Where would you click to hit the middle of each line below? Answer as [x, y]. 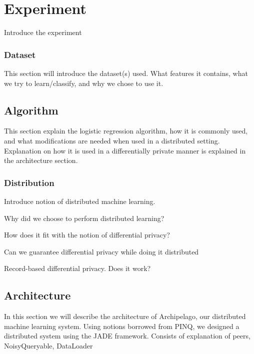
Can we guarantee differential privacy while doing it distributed [101, 251]
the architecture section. [41, 160]
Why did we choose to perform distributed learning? [84, 218]
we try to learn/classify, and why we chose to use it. [84, 83]
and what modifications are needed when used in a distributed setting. [112, 140]
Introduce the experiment [43, 32]
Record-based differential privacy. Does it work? [77, 268]
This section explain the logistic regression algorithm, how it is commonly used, [126, 131]
